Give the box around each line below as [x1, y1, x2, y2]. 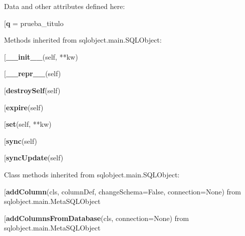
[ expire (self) [4, 102, 44, 112]
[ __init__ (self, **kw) [4, 51, 78, 62]
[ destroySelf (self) [4, 85, 61, 95]
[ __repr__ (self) [4, 68, 61, 79]
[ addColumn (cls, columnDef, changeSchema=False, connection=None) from [4, 186, 241, 196]
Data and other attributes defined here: [4, 1, 125, 11]
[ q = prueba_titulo [4, 18, 64, 28]
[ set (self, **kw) [4, 119, 52, 129]
